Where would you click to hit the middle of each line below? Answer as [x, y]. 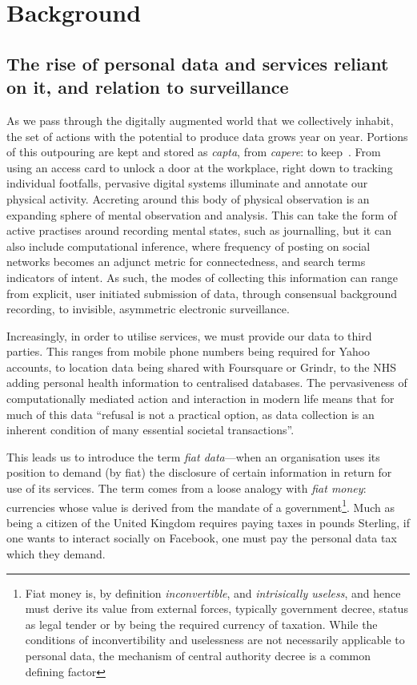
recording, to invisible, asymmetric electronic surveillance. [148, 309]
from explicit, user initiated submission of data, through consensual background [202, 293]
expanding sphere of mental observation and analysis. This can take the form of [202, 214]
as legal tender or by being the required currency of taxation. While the [201, 624]
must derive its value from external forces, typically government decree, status [217, 608]
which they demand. [56, 554]
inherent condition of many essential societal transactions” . [150, 430]
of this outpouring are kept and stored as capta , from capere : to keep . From [194, 152]
